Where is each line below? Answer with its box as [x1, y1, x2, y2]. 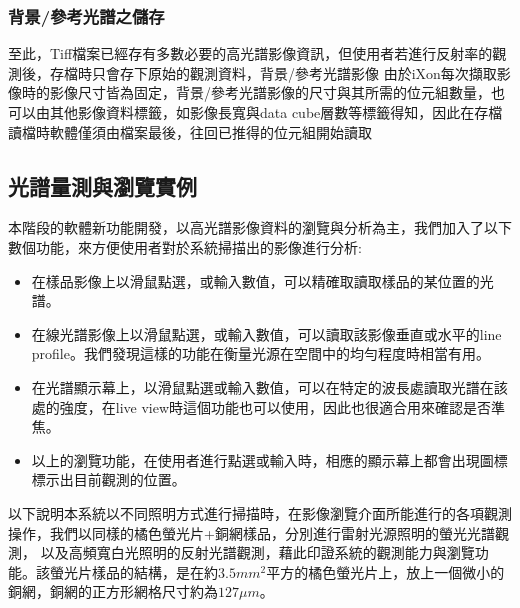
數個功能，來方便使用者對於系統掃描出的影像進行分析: [8, 236, 362, 257]
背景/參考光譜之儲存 [8, 3, 165, 28]
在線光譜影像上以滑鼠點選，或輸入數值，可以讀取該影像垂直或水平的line [31, 323, 502, 344]
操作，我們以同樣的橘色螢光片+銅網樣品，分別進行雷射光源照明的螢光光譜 [8, 522, 495, 543]
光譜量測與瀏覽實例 [8, 170, 197, 201]
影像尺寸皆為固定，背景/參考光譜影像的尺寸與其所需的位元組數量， [49, 82, 491, 103]
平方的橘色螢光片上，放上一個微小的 [266, 561, 505, 582]
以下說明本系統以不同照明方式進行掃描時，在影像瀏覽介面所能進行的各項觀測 [8, 502, 512, 523]
